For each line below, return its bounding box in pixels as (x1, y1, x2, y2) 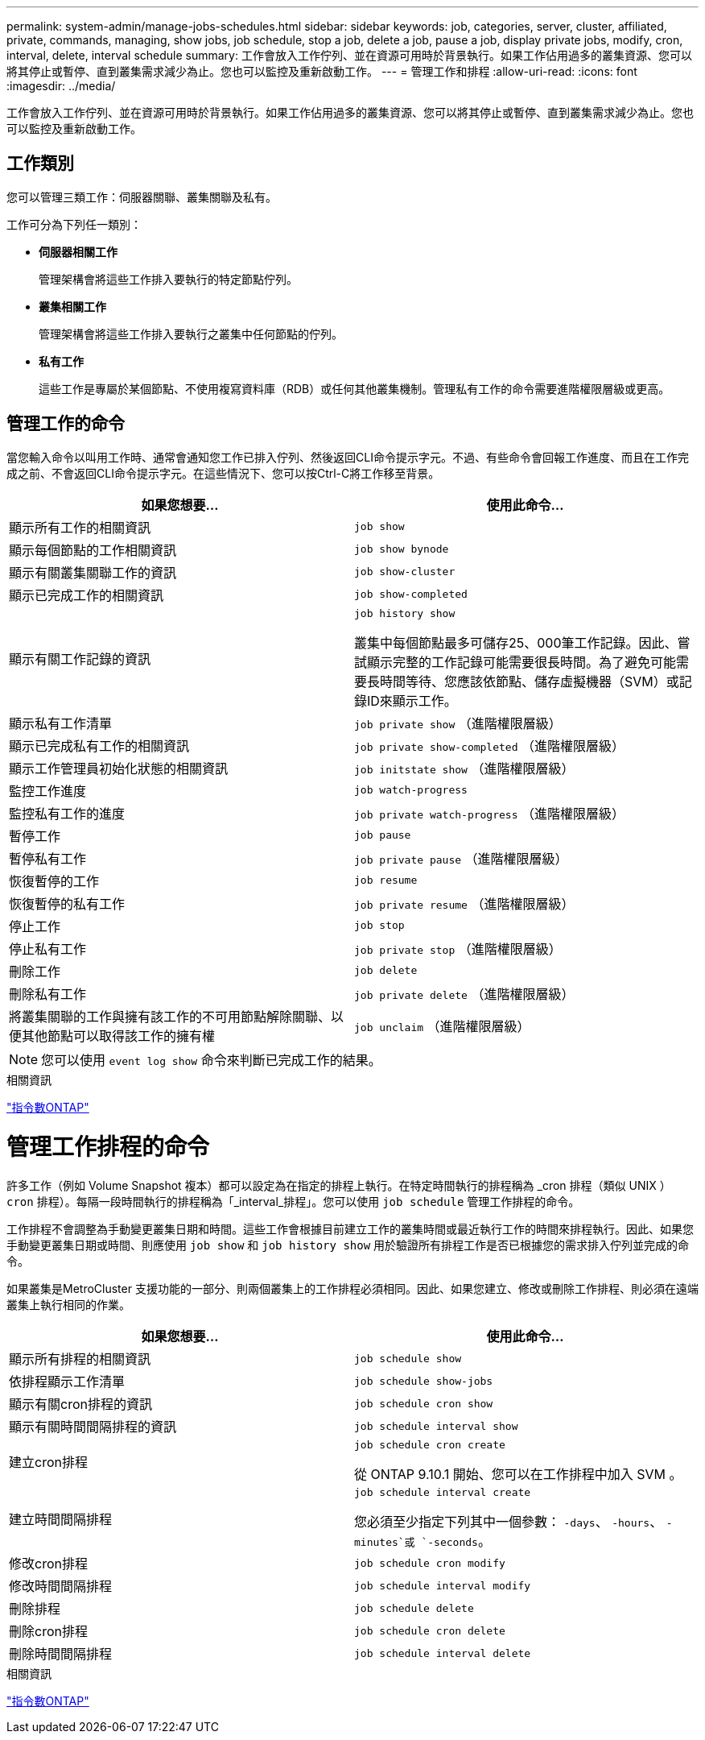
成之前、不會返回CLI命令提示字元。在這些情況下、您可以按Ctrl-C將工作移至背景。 (6, 466, 440, 480)
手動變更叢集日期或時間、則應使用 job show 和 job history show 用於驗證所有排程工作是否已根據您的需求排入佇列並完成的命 (6, 1238, 690, 1253)
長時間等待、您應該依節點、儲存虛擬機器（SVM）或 (367, 673, 679, 690)
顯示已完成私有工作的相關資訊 (9, 737, 190, 754)
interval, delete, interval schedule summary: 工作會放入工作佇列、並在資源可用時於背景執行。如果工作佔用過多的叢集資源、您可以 (6, 48, 692, 62)
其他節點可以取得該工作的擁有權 (22, 1027, 216, 1044)
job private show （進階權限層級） (354, 715, 562, 731)
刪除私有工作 (9, 985, 87, 1002)
